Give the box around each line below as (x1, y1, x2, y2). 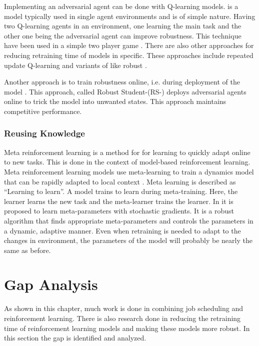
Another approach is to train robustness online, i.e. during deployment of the (4, 76, 240, 87)
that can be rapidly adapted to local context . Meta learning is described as (4, 176, 236, 186)
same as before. (4, 244, 51, 255)
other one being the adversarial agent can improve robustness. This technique (4, 30, 241, 40)
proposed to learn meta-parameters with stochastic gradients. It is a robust (4, 205, 234, 216)
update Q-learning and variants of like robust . (4, 59, 147, 70)
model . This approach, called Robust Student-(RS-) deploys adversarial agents (4, 86, 246, 96)
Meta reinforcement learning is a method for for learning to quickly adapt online (4, 146, 250, 157)
